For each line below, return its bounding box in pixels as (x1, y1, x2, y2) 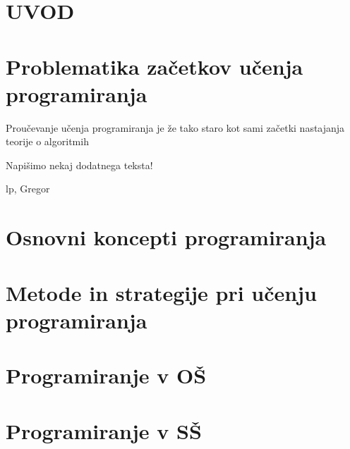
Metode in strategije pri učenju (6, 278, 317, 307)
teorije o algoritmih (6, 134, 89, 149)
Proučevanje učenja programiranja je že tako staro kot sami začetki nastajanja (6, 120, 345, 135)
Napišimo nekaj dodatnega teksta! (6, 157, 153, 172)
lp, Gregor (6, 181, 50, 196)
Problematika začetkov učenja (6, 51, 303, 80)
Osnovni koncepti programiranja (6, 223, 327, 252)
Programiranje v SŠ (6, 416, 202, 445)
